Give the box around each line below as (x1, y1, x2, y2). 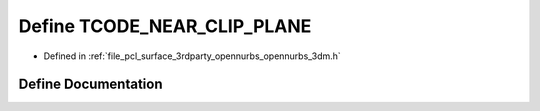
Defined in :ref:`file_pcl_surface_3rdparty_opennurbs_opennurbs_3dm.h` (43, 50, 342, 62)
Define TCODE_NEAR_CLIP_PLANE (18, 15, 312, 37)
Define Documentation (18, 76, 163, 93)
